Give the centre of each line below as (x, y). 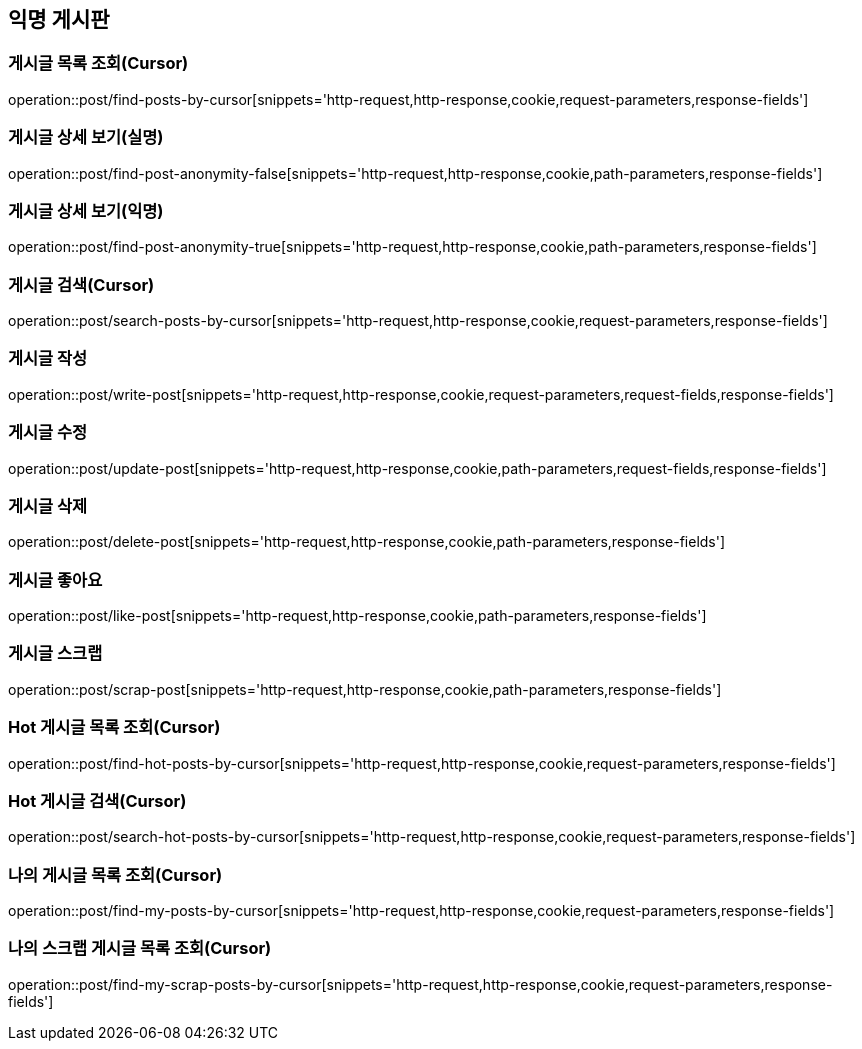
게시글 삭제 (48, 505)
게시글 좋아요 (55, 579)
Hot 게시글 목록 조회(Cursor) (114, 727)
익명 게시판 (59, 19)
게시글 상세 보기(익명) (86, 210)
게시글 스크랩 (55, 653)
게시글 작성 (48, 358)
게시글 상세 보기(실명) (86, 137)
